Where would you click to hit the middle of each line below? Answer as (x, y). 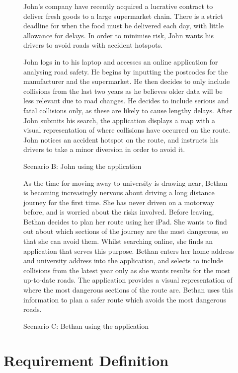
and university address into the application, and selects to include (123, 261)
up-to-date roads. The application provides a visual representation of (128, 280)
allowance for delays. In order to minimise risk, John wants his (119, 35)
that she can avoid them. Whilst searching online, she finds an (118, 241)
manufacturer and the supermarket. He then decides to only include (127, 81)
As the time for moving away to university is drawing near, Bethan (125, 183)
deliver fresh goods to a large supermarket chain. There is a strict (123, 16)
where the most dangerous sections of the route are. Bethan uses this (128, 290)
